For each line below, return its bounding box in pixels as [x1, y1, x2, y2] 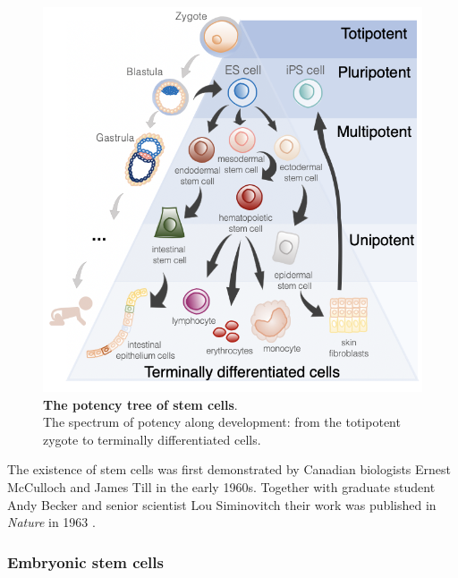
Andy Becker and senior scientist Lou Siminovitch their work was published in [7, 495, 437, 514]
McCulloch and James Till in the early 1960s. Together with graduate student [7, 478, 436, 497]
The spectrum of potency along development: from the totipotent [43, 412, 401, 431]
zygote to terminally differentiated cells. [43, 429, 261, 448]
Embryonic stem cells [7, 550, 164, 573]
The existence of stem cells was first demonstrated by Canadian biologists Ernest [7, 460, 452, 479]
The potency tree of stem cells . [43, 395, 238, 413]
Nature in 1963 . [7, 513, 96, 531]
